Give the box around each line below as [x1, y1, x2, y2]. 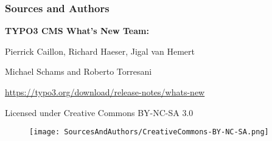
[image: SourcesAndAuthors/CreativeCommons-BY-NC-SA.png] [29, 128, 269, 137]
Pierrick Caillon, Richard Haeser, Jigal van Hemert [5, 44, 195, 57]
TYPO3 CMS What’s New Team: [5, 24, 149, 37]
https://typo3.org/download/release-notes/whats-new [5, 86, 205, 98]
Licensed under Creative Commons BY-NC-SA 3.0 [5, 106, 194, 119]
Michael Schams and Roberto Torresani [5, 65, 152, 78]
